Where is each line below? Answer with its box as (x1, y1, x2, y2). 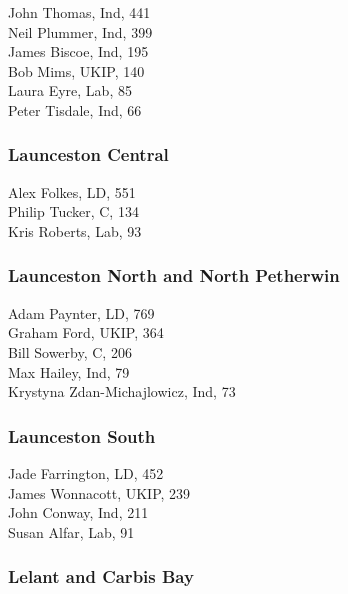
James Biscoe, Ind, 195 (8, 41, 149, 62)
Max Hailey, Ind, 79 (8, 361, 130, 382)
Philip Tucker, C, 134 (8, 201, 139, 222)
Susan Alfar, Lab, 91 (8, 521, 135, 542)
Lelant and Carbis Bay (8, 564, 194, 589)
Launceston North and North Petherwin (8, 263, 340, 288)
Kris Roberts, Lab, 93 (8, 220, 142, 241)
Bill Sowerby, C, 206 (8, 341, 132, 362)
